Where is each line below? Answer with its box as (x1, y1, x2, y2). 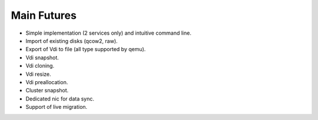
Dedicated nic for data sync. (25, 95, 94, 102)
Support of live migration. (25, 104, 88, 111)
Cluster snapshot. (25, 87, 69, 94)
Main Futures (11, 9, 77, 22)
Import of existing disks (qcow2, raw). (25, 37, 118, 44)
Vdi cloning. (25, 62, 55, 69)
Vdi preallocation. (25, 78, 68, 85)
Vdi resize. (25, 71, 51, 78)
